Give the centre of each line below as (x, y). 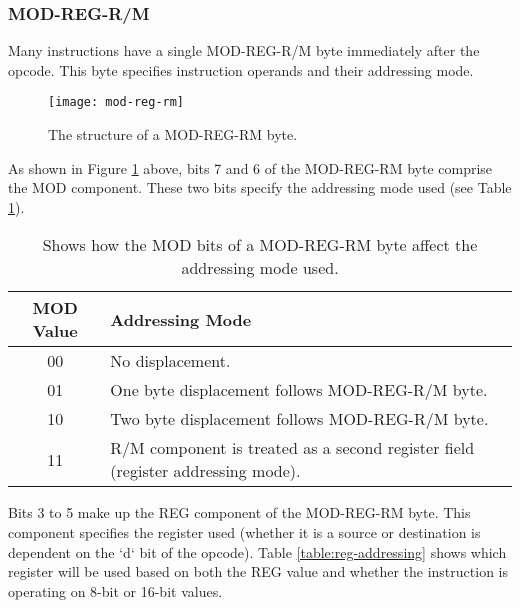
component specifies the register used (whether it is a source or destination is (244, 532)
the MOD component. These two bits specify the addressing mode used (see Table (260, 187)
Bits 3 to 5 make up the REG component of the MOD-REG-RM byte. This (239, 512)
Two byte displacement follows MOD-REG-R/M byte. (299, 419)
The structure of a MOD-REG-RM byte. (173, 134)
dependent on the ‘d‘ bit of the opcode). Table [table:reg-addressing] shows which (257, 551)
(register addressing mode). (205, 471)
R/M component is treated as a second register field (292, 448)
